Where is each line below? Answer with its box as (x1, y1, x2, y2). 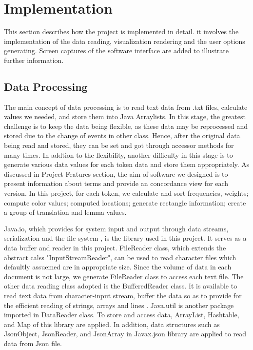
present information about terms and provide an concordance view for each (4, 178, 229, 188)
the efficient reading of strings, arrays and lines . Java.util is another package (4, 300, 234, 310)
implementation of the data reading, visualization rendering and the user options (4, 36, 245, 46)
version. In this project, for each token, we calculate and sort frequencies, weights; (4, 188, 249, 198)
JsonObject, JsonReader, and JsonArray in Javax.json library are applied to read (4, 329, 247, 339)
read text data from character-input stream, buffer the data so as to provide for (4, 290, 242, 300)
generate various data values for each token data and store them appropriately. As (4, 159, 250, 169)
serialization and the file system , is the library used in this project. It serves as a (4, 233, 247, 243)
